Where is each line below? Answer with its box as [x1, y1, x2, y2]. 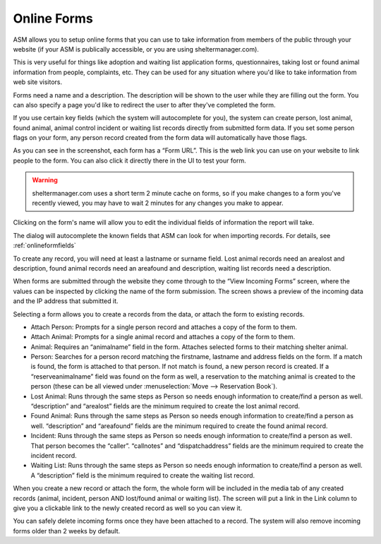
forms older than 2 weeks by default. [13, 526, 121, 535]
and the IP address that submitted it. [13, 297, 119, 305]
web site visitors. [13, 78, 63, 86]
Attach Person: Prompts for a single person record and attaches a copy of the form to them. [30, 322, 298, 331]
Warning [32, 176, 58, 184]
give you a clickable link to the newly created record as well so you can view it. [13, 504, 243, 512]
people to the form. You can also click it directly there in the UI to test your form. [13, 156, 246, 165]
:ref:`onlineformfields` [13, 241, 77, 250]
